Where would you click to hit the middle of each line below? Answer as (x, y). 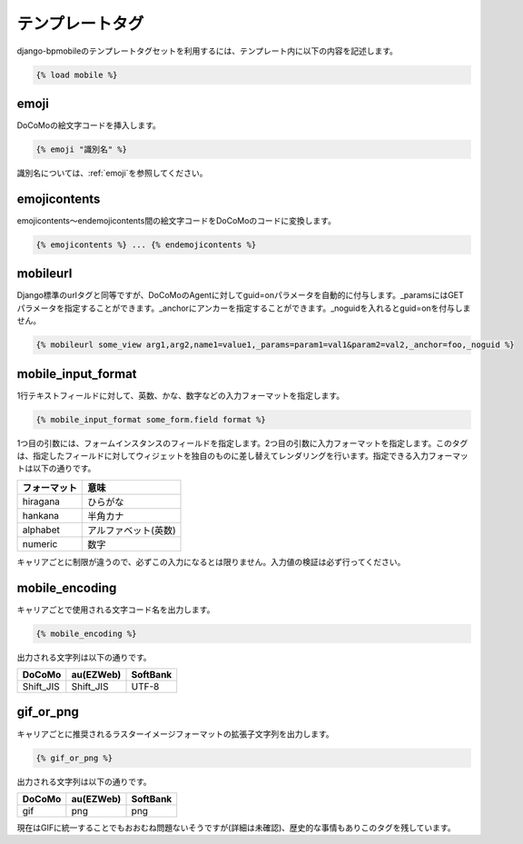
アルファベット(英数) (132, 530)
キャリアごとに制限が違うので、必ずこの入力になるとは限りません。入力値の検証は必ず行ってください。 (211, 561)
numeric (40, 543)
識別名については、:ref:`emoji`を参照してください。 (112, 173)
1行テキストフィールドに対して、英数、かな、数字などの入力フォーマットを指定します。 (181, 395)
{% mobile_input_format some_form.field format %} (151, 419)
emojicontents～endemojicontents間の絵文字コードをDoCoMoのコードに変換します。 (176, 220)
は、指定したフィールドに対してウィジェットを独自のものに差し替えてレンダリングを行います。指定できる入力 (222, 456)
